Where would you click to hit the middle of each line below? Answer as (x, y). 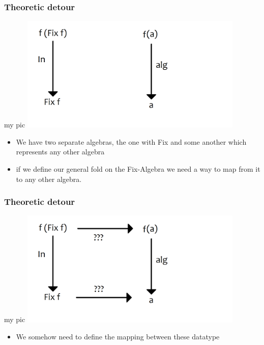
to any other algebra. (49, 179)
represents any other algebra (60, 152)
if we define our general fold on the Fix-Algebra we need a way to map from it (138, 169)
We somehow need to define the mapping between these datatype (118, 337)
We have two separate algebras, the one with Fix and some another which (131, 141)
